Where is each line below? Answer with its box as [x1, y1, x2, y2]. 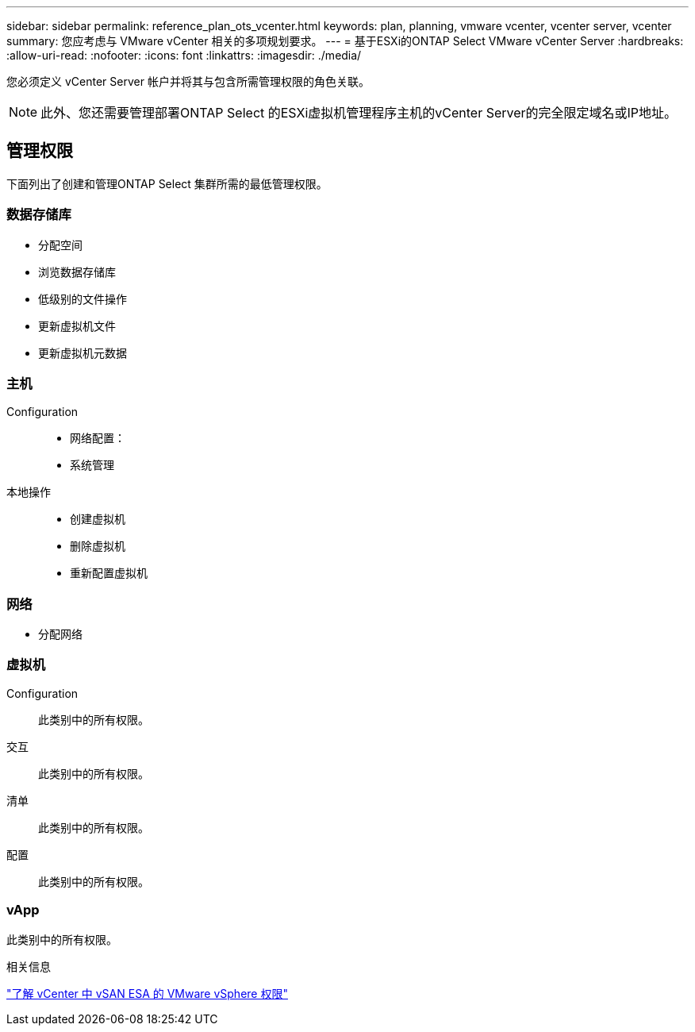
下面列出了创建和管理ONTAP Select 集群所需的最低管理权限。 [6, 176, 328, 191]
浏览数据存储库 [38, 264, 116, 279]
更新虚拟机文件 [38, 318, 116, 333]
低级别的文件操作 [38, 291, 127, 306]
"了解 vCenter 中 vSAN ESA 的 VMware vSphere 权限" [6, 986, 288, 1000]
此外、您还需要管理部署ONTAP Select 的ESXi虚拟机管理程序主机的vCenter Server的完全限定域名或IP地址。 [40, 105, 678, 121]
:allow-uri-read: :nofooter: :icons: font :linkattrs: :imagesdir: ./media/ [6, 48, 362, 62]
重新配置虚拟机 [70, 566, 148, 580]
